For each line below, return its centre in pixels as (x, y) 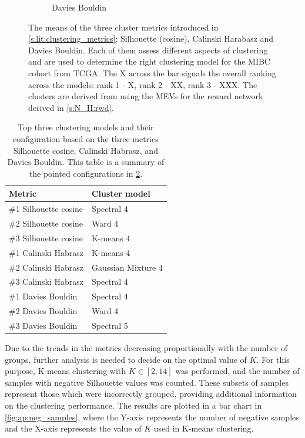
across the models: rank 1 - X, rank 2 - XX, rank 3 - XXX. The (143, 84)
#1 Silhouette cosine (46, 209)
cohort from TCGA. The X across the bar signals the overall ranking (152, 73)
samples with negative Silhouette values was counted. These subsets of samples (147, 382)
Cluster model (121, 193)
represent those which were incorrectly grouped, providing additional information (151, 394)
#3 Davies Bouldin (43, 325)
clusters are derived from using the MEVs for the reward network (146, 96)
